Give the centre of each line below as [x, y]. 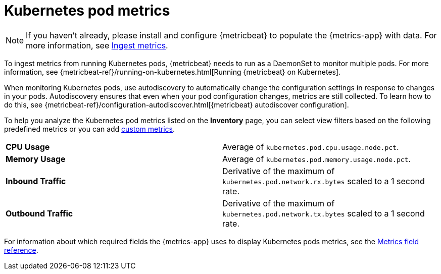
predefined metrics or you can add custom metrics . [90, 129]
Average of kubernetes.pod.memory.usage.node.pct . [316, 159]
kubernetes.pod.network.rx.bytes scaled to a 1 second [324, 181]
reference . [21, 250]
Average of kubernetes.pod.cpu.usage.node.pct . [311, 147]
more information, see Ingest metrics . [97, 45]
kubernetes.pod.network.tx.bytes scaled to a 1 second [324, 213]
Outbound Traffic [39, 213]
